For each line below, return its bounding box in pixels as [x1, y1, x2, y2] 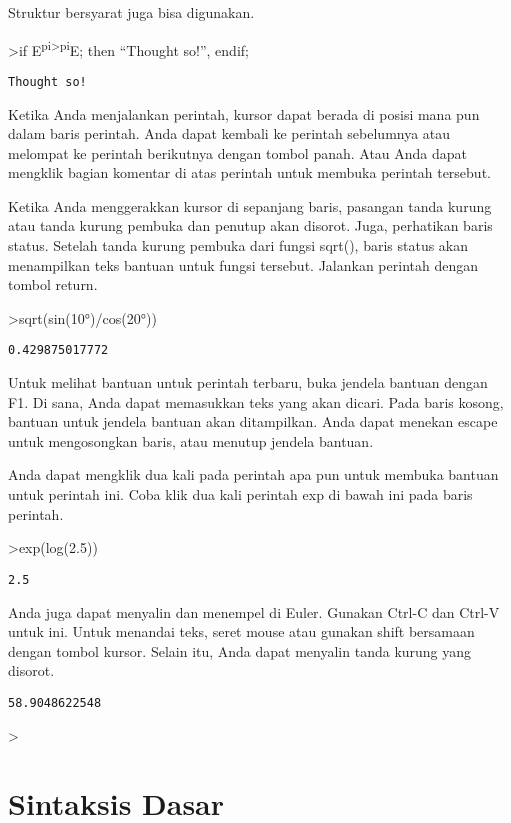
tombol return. [8, 274, 98, 295]
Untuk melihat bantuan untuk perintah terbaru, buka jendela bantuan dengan [8, 372, 488, 393]
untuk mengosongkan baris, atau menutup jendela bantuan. [8, 430, 374, 451]
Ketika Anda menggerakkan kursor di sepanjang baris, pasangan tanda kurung [8, 195, 492, 216]
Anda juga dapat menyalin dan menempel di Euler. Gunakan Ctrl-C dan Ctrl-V [8, 601, 500, 622]
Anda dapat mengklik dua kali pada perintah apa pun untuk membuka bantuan [8, 464, 499, 485]
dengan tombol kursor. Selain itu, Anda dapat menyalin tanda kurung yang [8, 640, 472, 661]
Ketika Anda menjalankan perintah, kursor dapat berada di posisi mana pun [8, 103, 480, 124]
